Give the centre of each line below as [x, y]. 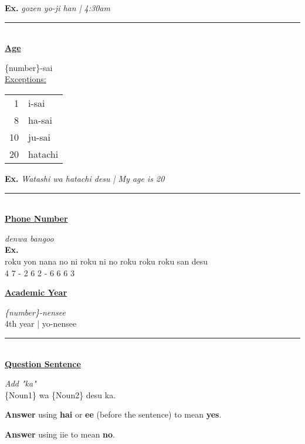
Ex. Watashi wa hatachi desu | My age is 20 [85, 178]
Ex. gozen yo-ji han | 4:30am [57, 8]
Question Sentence [43, 363]
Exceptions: [26, 79]
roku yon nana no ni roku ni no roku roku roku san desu [106, 261]
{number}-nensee [35, 312]
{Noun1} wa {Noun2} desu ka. [60, 394]
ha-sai [40, 120]
